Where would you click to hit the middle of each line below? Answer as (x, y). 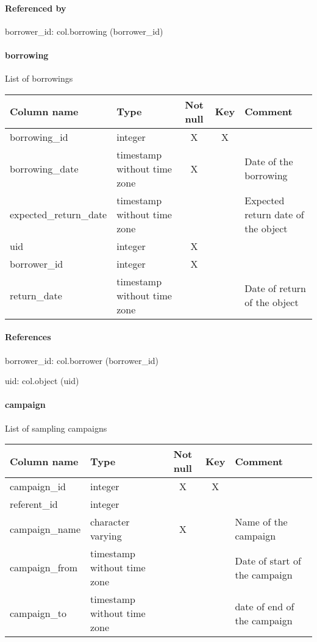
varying (106, 536)
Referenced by (36, 8)
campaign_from (44, 568)
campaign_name (45, 529)
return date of (274, 214)
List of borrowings (39, 78)
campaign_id (38, 487)
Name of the (261, 522)
